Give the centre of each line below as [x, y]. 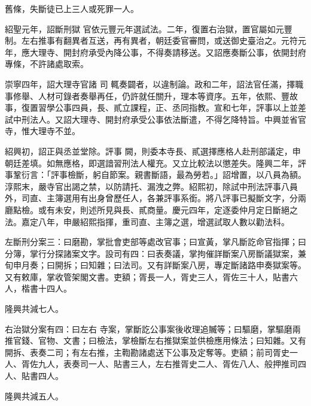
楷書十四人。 [46, 288]
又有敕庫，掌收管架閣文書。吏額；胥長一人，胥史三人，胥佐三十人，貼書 [147, 276]
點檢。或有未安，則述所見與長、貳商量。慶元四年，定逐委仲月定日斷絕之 [155, 209]
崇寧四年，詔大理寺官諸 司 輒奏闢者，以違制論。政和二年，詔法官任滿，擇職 [154, 84]
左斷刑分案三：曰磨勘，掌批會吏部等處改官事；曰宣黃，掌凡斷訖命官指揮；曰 [155, 242]
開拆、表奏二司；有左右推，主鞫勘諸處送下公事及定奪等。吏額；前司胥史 [147, 352]
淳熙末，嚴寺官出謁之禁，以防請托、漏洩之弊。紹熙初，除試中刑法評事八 [147, 186]
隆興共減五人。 [34, 396]
